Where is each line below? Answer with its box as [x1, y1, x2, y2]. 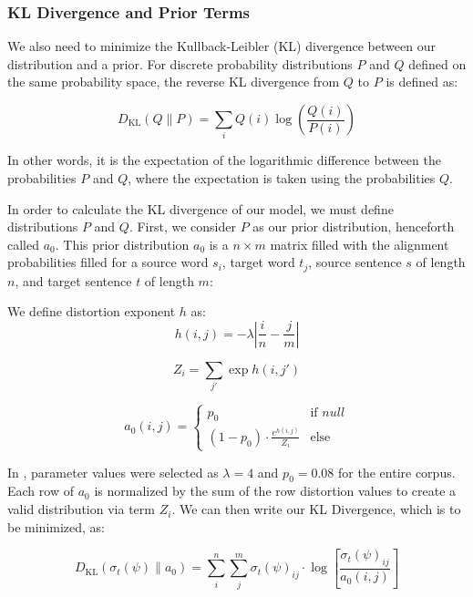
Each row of [7, 481, 74, 500]
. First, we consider [129, 217, 236, 236]
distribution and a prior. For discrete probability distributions [7, 54, 353, 73]
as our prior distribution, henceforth [252, 217, 455, 236]
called [7, 234, 39, 253]
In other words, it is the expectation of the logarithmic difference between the [7, 150, 441, 170]
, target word [221, 252, 295, 272]
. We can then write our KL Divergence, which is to [171, 499, 461, 519]
